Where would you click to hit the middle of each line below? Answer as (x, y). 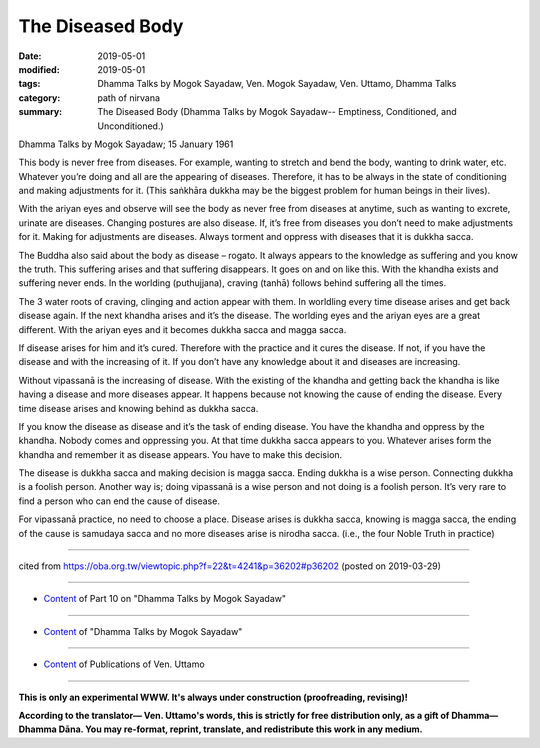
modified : (39, 69)
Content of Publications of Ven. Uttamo (124, 664)
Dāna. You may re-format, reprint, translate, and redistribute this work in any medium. (241, 729)
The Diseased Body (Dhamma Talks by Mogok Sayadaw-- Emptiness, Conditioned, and (277, 112)
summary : (40, 112)
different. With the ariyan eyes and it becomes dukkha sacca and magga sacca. (182, 329)
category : (39, 97)
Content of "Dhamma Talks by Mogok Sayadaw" (143, 631)
